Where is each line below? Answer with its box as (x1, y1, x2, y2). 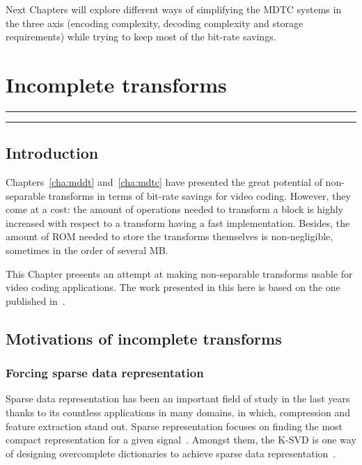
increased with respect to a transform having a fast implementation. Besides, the (6, 215, 350, 230)
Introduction (6, 142, 99, 164)
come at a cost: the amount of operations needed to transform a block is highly (6, 202, 343, 216)
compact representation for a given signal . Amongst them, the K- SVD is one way (6, 432, 356, 447)
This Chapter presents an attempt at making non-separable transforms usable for (6, 266, 353, 281)
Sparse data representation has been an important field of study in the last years (6, 391, 350, 406)
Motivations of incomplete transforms (6, 327, 282, 349)
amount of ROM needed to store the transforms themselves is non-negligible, (6, 229, 333, 244)
